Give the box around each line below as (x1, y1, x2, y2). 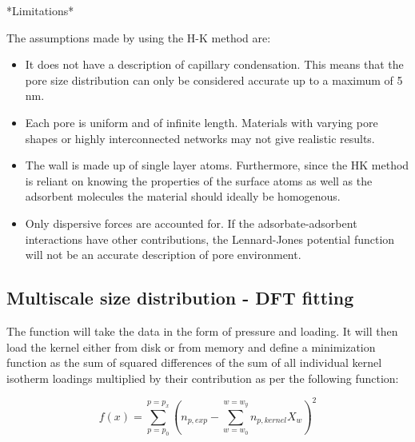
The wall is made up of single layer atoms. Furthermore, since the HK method (25, 157, 409, 173)
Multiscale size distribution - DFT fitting (6, 285, 354, 310)
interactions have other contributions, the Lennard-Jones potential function (25, 230, 395, 247)
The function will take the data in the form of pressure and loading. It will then (6, 322, 398, 339)
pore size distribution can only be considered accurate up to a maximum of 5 (25, 71, 403, 88)
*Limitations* (6, 2, 74, 18)
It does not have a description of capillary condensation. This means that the (25, 56, 404, 73)
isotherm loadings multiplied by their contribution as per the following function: (6, 369, 399, 386)
